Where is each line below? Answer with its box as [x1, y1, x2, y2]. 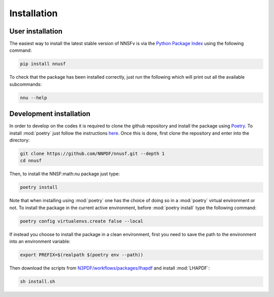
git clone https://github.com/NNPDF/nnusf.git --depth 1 [20, 151, 165, 157]
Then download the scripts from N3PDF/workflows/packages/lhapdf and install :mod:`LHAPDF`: [9, 265, 210, 271]
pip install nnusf [20, 61, 66, 67]
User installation [9, 27, 63, 36]
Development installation [9, 110, 91, 118]
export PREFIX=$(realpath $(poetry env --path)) [20, 252, 144, 258]
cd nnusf [20, 158, 42, 163]
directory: [9, 137, 30, 143]
